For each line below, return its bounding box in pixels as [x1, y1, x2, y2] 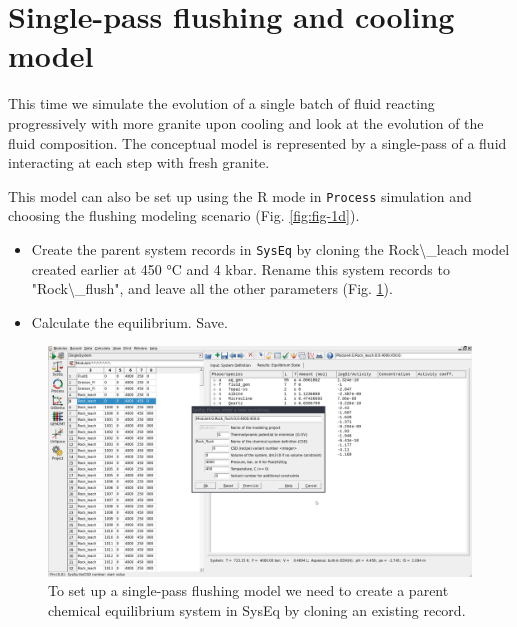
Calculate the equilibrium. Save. [31, 311, 228, 332]
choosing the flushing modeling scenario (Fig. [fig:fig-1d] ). [8, 205, 360, 226]
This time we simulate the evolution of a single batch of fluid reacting [8, 93, 435, 114]
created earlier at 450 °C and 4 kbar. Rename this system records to [31, 258, 450, 279]
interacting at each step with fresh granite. [8, 152, 270, 173]
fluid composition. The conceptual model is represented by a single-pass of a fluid [8, 132, 507, 153]
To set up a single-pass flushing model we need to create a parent [48, 580, 449, 601]
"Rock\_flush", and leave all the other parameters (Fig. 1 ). [31, 278, 393, 299]
